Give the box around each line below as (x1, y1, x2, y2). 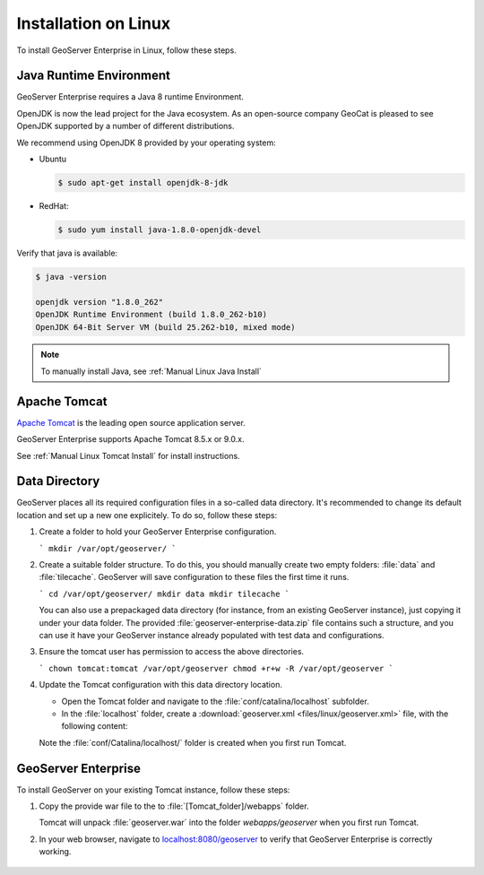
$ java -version (35, 272, 108, 282)
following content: (61, 721, 128, 732)
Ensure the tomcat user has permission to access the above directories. (39, 646, 305, 657)
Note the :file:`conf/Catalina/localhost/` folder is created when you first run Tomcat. (39, 737, 347, 748)
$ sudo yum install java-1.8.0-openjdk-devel (57, 224, 262, 235)
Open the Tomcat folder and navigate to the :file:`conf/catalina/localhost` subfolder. (61, 696, 369, 706)
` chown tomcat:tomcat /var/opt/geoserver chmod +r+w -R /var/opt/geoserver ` (39, 663, 394, 673)
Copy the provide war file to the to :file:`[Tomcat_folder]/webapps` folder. (39, 801, 309, 811)
